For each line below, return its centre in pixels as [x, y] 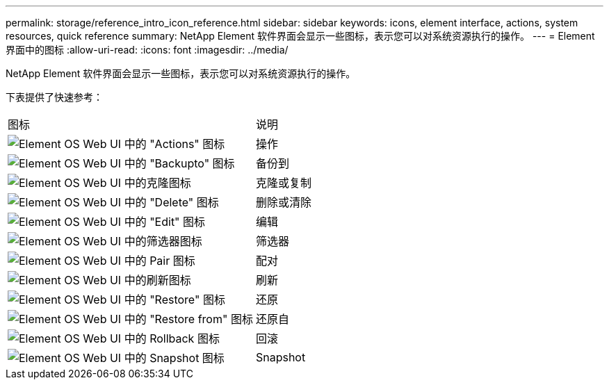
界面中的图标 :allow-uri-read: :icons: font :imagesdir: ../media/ [147, 50]
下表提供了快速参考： [54, 97]
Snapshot [281, 357]
